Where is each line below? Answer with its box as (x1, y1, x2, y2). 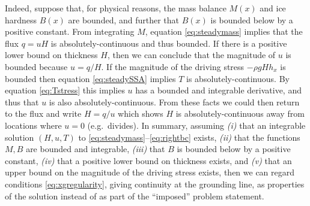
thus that (5, 95, 39, 108)
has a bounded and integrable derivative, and (135, 84, 302, 96)
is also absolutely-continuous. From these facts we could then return (49, 95, 300, 108)
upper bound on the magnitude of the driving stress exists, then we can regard (5, 166, 295, 178)
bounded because (5, 60, 68, 72)
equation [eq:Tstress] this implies (5, 84, 125, 96)
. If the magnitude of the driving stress (101, 60, 245, 72)
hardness (5, 13, 37, 26)
